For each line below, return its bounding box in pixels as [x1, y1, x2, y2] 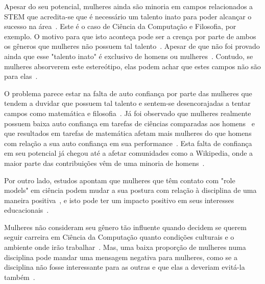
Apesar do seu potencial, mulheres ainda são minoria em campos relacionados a [4, 1, 253, 11]
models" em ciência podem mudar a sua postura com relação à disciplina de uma [4, 185, 257, 195]
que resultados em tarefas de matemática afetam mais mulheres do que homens [4, 128, 252, 138]
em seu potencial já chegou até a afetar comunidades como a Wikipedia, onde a [4, 148, 253, 158]
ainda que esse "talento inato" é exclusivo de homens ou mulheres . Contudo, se [4, 50, 253, 61]
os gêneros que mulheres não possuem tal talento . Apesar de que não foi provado [4, 41, 260, 51]
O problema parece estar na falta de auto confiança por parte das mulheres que [4, 88, 252, 98]
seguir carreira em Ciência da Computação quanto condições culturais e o [4, 232, 234, 242]
